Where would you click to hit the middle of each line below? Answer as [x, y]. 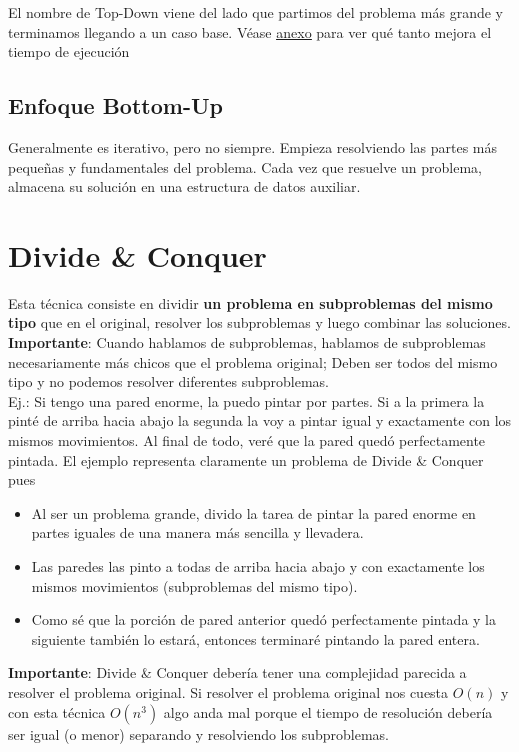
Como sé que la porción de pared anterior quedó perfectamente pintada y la [264, 619]
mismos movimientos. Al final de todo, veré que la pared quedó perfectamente [247, 440]
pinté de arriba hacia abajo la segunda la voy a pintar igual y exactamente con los [260, 420]
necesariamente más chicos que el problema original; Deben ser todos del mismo [253, 361]
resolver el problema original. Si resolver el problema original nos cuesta [228, 691]
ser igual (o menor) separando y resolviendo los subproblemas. [198, 733]
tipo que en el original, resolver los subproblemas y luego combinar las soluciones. [259, 322]
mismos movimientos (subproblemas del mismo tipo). [194, 585]
